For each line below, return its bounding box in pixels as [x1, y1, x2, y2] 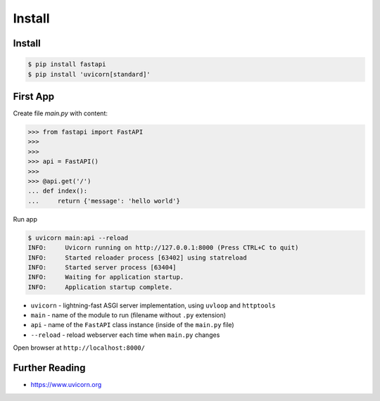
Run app [13, 215, 38, 223]
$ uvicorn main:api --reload [27, 234, 129, 242]
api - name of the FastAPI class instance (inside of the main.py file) [30, 321, 235, 329]
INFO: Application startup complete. [27, 283, 173, 291]
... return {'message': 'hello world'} [27, 197, 181, 205]
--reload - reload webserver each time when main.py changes [30, 331, 220, 339]
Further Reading [13, 362, 86, 374]
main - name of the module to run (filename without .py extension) [30, 311, 227, 319]
